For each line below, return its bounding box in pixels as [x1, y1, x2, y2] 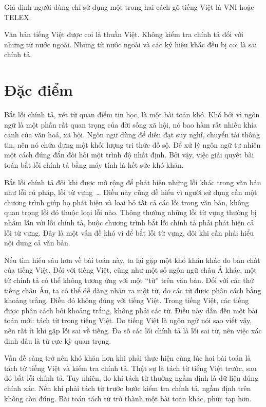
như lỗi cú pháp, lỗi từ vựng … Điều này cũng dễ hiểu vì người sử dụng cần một [4, 187, 257, 198]
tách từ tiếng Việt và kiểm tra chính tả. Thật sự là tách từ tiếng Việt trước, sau [4, 362, 257, 373]
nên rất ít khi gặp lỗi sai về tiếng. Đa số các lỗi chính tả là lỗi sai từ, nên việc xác [4, 325, 262, 335]
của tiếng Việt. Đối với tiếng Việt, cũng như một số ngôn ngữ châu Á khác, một [4, 264, 257, 275]
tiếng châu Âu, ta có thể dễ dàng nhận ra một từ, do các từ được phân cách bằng [4, 285, 261, 295]
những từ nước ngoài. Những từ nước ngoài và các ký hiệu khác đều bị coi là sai [4, 39, 257, 49]
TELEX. [4, 11, 31, 22]
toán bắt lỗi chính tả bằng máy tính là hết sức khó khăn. [4, 160, 184, 170]
